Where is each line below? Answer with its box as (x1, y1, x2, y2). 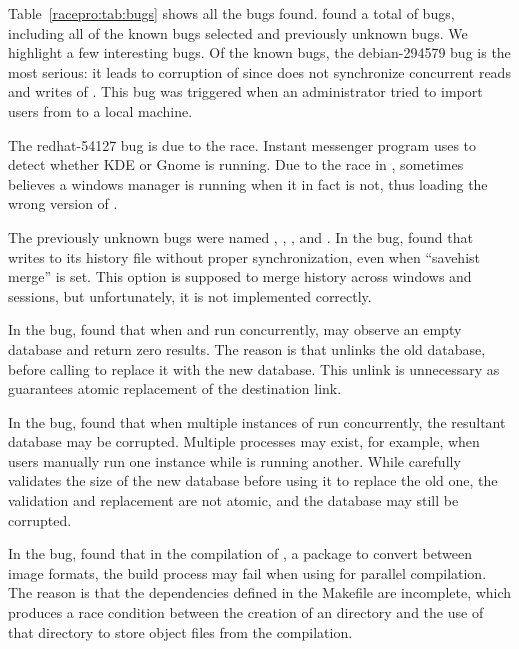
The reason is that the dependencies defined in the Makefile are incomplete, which (8, 582, 512, 603)
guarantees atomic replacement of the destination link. (8, 378, 342, 399)
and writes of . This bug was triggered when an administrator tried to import (8, 81, 483, 102)
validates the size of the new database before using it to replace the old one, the (8, 470, 498, 491)
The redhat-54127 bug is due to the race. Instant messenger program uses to (8, 134, 477, 155)
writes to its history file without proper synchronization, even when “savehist (8, 246, 480, 267)
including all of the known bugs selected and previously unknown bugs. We (8, 22, 468, 43)
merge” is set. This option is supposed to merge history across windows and (8, 266, 472, 287)
